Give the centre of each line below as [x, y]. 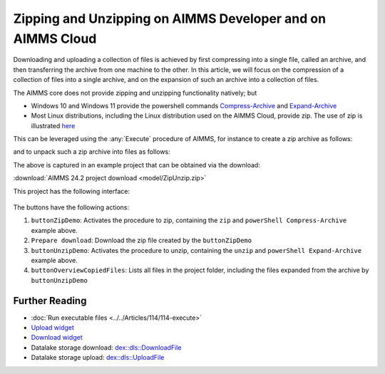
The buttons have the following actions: [71, 207]
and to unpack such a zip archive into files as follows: [92, 152]
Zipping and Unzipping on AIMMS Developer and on [170, 19]
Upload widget [53, 328]
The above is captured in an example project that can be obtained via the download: [137, 165]
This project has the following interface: [72, 191]
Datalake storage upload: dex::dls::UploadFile [98, 358]
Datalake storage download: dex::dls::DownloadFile [106, 347]
